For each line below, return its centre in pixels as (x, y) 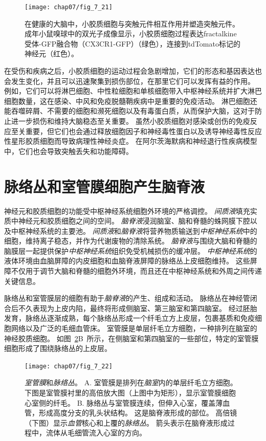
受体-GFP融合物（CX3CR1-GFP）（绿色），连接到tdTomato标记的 (132, 43)
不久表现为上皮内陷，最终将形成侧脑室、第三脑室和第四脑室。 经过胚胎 (138, 308)
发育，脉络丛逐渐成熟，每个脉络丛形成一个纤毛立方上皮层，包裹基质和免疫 (129, 318)
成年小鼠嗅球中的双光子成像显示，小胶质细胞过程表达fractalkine (131, 34)
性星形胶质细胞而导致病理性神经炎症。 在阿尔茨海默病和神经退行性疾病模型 (131, 141)
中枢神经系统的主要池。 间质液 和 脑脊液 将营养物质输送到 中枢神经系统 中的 (134, 230)
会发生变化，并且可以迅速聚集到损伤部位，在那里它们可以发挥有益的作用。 (129, 81)
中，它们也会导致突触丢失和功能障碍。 (69, 151)
